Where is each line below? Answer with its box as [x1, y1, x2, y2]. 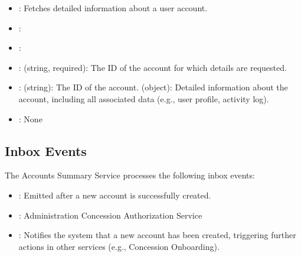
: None [18, 112, 42, 125]
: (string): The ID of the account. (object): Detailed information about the [18, 81, 288, 93]
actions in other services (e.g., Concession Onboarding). [18, 240, 220, 252]
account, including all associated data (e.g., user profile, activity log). [18, 92, 269, 105]
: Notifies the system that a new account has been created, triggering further [18, 229, 296, 241]
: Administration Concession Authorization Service [18, 209, 202, 221]
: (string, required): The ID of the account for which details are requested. [18, 61, 287, 73]
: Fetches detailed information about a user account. [18, 2, 208, 14]
